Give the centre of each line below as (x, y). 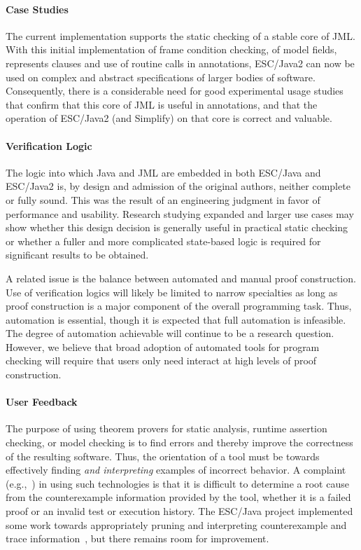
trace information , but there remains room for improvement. (137, 538)
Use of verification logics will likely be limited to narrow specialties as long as (172, 292)
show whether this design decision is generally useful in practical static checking (177, 227)
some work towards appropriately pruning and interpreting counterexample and (176, 524)
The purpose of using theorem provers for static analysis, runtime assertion (167, 428)
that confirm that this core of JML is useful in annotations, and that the (162, 104)
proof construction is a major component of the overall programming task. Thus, (179, 306)
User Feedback (42, 402)
